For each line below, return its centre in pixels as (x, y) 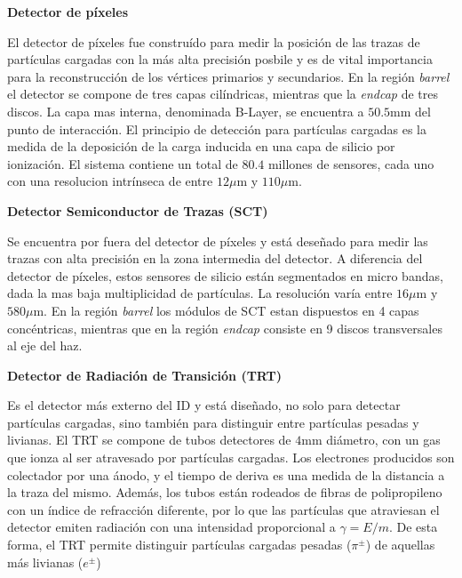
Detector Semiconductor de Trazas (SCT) (138, 210)
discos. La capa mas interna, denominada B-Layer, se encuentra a (186, 111)
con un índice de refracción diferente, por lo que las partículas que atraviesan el (223, 509)
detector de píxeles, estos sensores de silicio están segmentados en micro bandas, (225, 275)
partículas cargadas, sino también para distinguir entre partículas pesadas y (213, 422)
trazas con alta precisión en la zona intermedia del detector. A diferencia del (215, 258)
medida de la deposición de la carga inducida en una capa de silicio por (201, 146)
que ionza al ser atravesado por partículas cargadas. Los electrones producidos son (231, 458)
